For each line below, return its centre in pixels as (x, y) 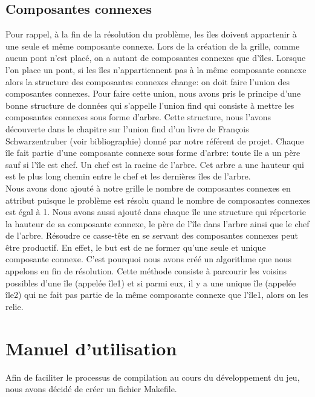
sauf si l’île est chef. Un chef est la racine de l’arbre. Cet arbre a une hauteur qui (155, 164)
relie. (15, 306)
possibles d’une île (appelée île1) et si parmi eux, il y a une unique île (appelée (151, 282)
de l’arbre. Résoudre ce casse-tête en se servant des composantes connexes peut (152, 235)
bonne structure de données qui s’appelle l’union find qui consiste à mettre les (150, 105)
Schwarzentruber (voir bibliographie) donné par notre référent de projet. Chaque (155, 140)
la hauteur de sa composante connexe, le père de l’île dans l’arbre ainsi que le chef (157, 223)
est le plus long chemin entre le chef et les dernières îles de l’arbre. (128, 176)
